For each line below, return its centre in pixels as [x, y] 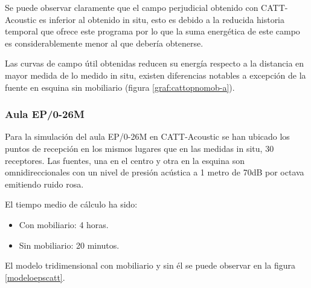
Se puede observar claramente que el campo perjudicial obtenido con [132, 7]
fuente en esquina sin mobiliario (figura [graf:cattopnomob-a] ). [120, 87]
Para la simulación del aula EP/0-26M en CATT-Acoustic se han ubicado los [147, 136]
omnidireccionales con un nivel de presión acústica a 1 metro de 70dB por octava [155, 172]
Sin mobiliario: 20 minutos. [69, 245]
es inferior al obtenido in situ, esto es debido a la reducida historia [162, 19]
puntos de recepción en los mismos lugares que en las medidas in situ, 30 [139, 148]
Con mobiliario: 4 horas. [64, 224]
